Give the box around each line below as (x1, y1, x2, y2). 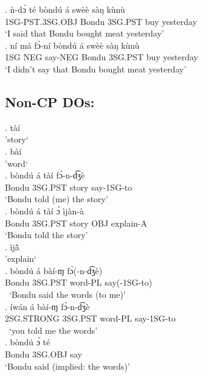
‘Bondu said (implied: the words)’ (5, 359, 130, 372)
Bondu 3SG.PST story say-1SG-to (5, 180, 132, 193)
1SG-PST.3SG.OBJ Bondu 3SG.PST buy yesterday (5, 15, 198, 27)
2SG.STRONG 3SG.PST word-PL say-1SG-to (5, 312, 176, 325)
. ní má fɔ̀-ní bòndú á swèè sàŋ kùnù (5, 38, 140, 51)
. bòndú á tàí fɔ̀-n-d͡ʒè (5, 169, 85, 181)
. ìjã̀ (5, 240, 19, 253)
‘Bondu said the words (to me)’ (9, 288, 126, 301)
